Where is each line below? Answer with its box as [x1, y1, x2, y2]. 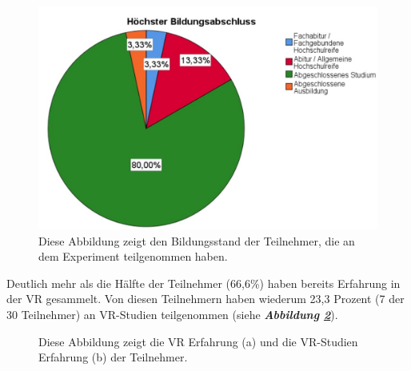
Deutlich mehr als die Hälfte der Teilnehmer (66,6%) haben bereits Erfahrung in [6, 274, 401, 291]
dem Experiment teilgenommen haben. [38, 248, 228, 265]
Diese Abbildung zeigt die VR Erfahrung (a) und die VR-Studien [38, 333, 358, 349]
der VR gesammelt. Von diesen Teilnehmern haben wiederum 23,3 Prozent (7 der [6, 290, 405, 307]
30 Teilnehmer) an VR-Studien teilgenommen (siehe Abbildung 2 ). [6, 306, 338, 323]
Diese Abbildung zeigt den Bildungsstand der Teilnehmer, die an [38, 232, 355, 249]
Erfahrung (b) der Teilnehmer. [38, 349, 188, 365]
